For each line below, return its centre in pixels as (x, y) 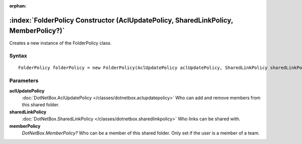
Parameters (24, 81)
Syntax (18, 56)
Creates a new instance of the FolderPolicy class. (60, 43)
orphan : (18, 6)
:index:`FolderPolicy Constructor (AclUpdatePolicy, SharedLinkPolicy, (121, 20)
